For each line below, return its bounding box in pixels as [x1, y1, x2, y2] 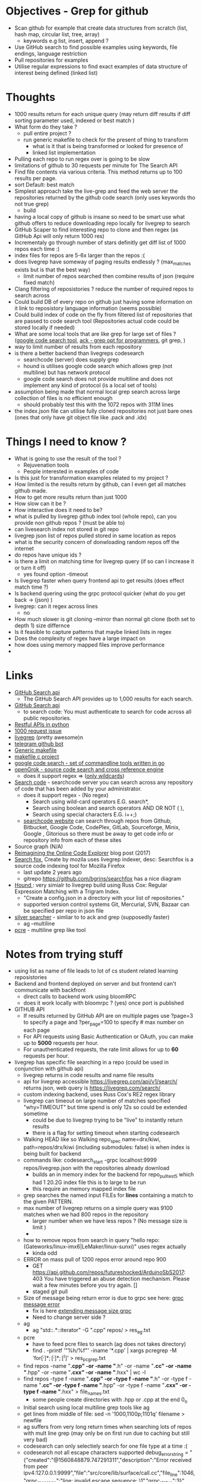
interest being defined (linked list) [14, 69, 98, 76]
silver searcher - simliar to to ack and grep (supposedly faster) [14, 913, 170, 921]
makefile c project [14, 752, 60, 760]
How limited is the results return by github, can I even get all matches [14, 481, 186, 488]
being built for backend [23, 1150, 82, 1157]
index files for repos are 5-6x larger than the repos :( [14, 251, 145, 259]
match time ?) [14, 583, 49, 591]
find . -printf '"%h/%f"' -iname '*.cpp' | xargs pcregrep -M [32, 1347, 177, 1354]
